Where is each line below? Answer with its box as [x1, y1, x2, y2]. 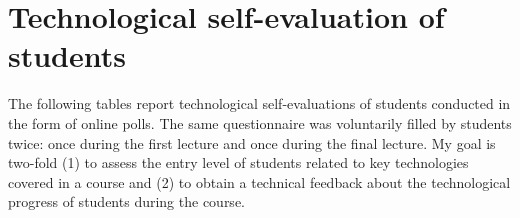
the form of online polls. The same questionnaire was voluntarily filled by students [8, 112, 512, 133]
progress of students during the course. [8, 191, 245, 212]
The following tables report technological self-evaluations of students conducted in [8, 93, 511, 114]
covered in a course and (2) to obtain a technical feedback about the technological [8, 171, 511, 192]
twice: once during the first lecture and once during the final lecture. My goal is [8, 132, 496, 153]
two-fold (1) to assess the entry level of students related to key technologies [8, 152, 469, 173]
